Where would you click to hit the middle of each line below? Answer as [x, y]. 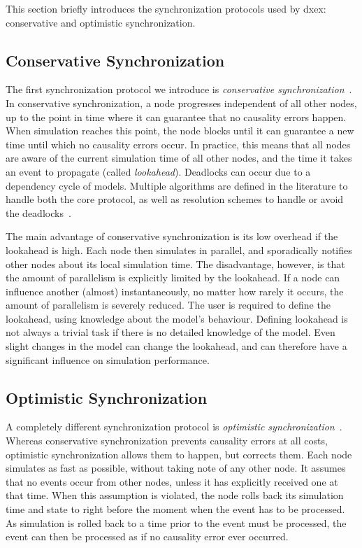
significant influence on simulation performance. [108, 359]
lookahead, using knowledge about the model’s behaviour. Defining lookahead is [177, 318]
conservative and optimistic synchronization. [101, 22]
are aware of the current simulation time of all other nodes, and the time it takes [179, 158]
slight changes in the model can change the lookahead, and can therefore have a [176, 346]
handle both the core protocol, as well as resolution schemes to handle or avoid [175, 199]
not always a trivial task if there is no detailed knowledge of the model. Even [171, 332]
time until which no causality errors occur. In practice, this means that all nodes [178, 144]
